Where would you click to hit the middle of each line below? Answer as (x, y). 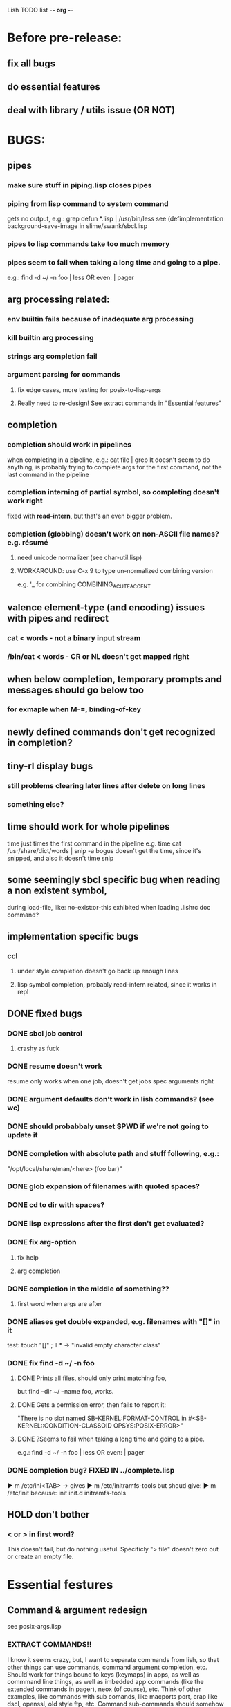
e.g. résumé (28, 542)
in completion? (40, 743)
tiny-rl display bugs (50, 766)
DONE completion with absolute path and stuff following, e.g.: (113, 1154)
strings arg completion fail (52, 356)
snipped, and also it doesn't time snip (61, 858)
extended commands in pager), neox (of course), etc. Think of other (104, 1689)
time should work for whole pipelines (89, 827)
